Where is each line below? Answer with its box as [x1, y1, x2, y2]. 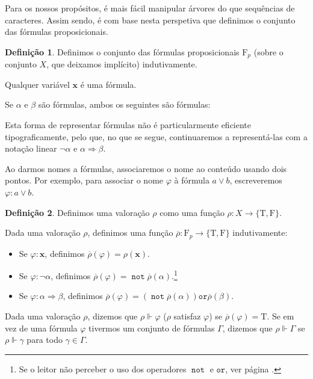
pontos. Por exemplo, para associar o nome [5, 174, 164, 186]
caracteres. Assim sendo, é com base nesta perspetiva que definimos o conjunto [5, 13, 296, 26]
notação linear [5, 142, 57, 155]
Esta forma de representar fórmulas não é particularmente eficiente [5, 119, 252, 131]
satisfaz [173, 310, 201, 322]
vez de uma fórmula [5, 321, 78, 334]
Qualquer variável [5, 78, 70, 90]
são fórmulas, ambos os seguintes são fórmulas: [38, 98, 211, 111]
